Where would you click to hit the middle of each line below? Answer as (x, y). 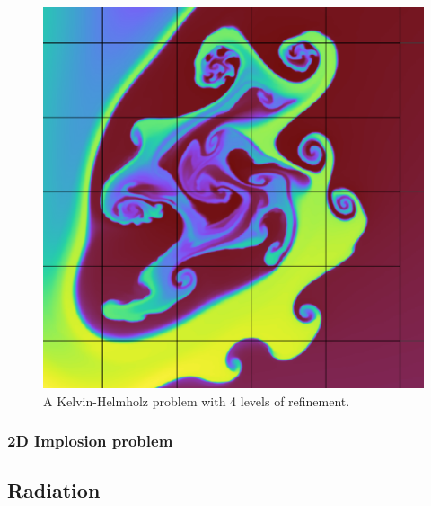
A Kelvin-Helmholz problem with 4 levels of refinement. (197, 400)
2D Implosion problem (90, 441)
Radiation (54, 490)
